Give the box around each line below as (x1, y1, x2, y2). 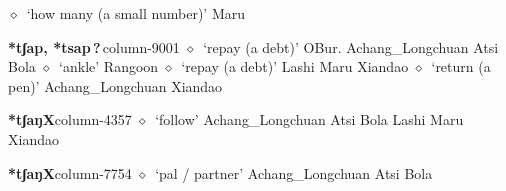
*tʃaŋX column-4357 (8, 109, 132, 130)
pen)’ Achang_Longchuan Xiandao (8, 75, 223, 96)
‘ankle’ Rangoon (59, 56, 159, 77)
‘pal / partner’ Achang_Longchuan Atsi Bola (155, 162, 433, 183)
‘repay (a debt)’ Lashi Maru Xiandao (181, 56, 409, 77)
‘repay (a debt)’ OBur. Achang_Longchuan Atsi (203, 36, 499, 57)
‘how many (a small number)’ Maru (26, 3, 245, 23)
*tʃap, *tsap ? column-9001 (8, 36, 180, 57)
